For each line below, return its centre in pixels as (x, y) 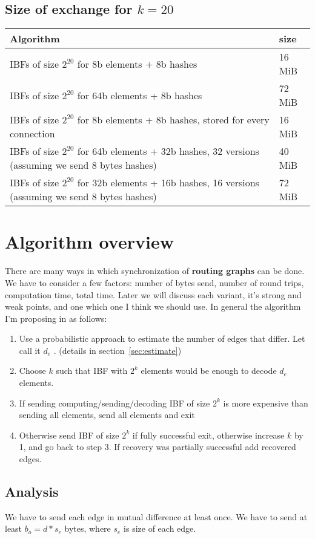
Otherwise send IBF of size (69, 435)
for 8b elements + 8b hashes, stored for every (173, 120)
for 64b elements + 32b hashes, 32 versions (168, 151)
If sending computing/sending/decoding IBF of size (114, 403)
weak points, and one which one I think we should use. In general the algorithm (153, 306)
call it (30, 350)
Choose (32, 371)
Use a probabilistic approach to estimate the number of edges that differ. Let (162, 338)
